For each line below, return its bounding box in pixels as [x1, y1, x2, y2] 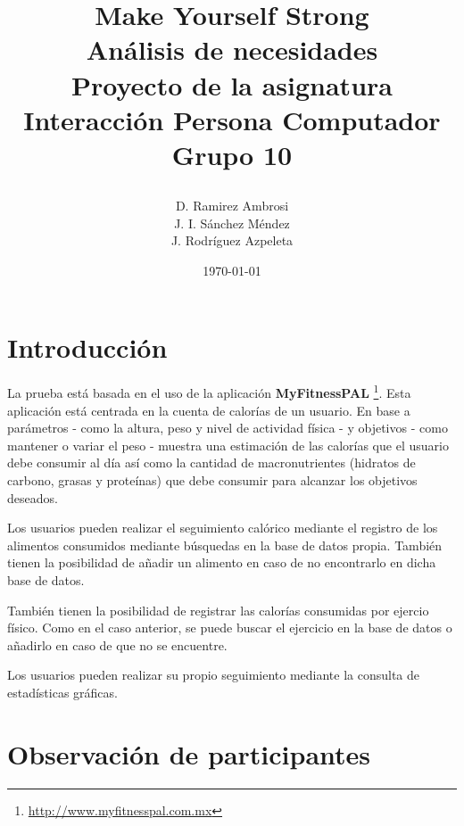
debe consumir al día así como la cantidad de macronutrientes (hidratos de [7, 453, 416, 472]
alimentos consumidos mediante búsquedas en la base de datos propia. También [7, 535, 443, 554]
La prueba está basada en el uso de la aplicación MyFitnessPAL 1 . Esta [7, 381, 411, 402]
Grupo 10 [171, 136, 293, 172]
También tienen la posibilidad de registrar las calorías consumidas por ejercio [7, 600, 429, 619]
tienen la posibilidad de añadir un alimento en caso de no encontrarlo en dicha [7, 553, 436, 572]
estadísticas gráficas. [7, 683, 118, 701]
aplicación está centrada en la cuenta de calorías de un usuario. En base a [7, 401, 410, 419]
